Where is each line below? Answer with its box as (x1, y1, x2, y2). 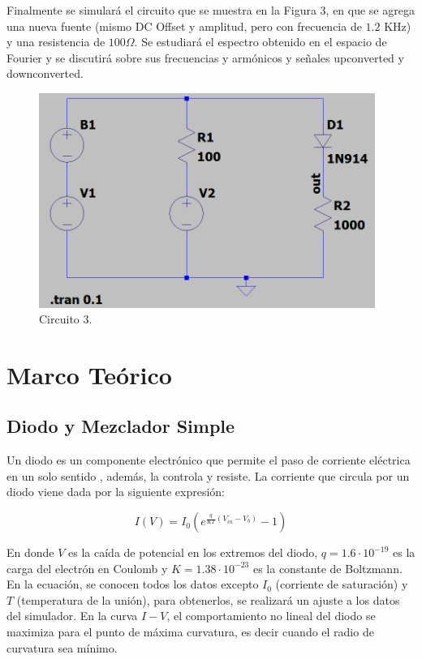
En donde (6, 544, 54, 561)
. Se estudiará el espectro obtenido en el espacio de (134, 33, 387, 50)
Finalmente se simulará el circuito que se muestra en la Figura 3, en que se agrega (6, 2, 415, 18)
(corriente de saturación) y (275, 576, 408, 593)
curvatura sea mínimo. (6, 639, 118, 656)
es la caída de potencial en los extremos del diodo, (68, 544, 318, 561)
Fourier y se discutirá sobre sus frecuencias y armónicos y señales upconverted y (6, 49, 404, 66)
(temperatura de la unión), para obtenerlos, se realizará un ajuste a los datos (16, 591, 400, 608)
